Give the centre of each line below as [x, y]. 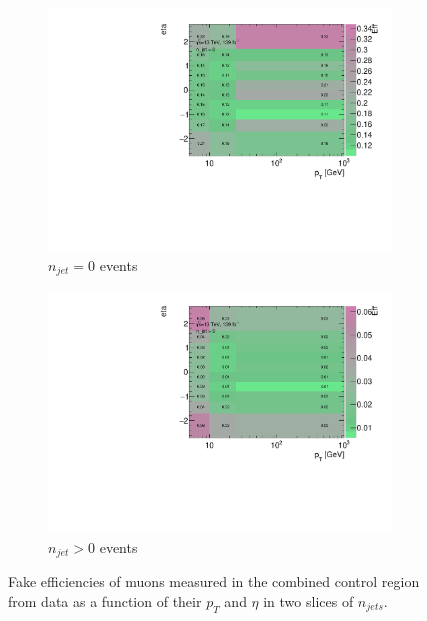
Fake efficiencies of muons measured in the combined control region [214, 581]
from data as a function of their [105, 600]
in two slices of [308, 600]
